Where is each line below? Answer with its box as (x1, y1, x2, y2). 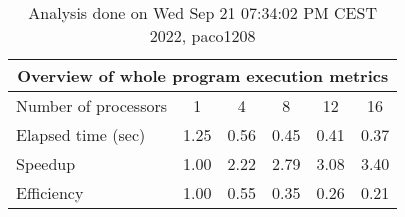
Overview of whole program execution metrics (17, 64, 389, 87)
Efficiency (16, 181, 84, 204)
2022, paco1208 (149, 24, 256, 47)
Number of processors (16, 94, 168, 117)
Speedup (16, 152, 76, 175)
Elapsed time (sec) (16, 123, 146, 146)
